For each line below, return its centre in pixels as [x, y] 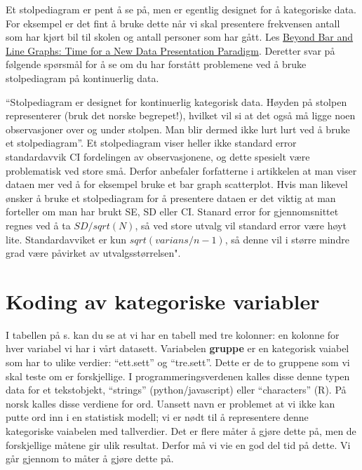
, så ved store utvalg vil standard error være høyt [241, 225]
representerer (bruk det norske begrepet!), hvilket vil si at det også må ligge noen [181, 115]
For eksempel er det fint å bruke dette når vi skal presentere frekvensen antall [173, 23]
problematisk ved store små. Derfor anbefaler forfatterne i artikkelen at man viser [181, 170]
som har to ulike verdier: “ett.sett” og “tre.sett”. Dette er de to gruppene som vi [178, 362]
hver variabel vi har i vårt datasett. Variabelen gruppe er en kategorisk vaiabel [177, 348]
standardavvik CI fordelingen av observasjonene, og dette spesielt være [158, 156]
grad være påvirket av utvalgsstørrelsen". [93, 253]
